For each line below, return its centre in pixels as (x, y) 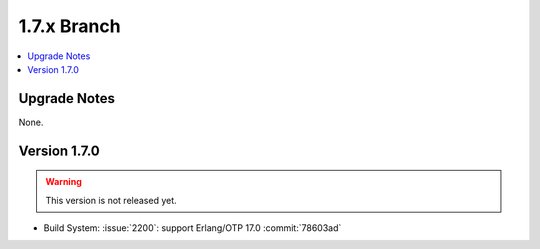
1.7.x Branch (69, 26)
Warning (63, 182)
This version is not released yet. (111, 200)
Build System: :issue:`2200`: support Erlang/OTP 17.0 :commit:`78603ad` (192, 228)
